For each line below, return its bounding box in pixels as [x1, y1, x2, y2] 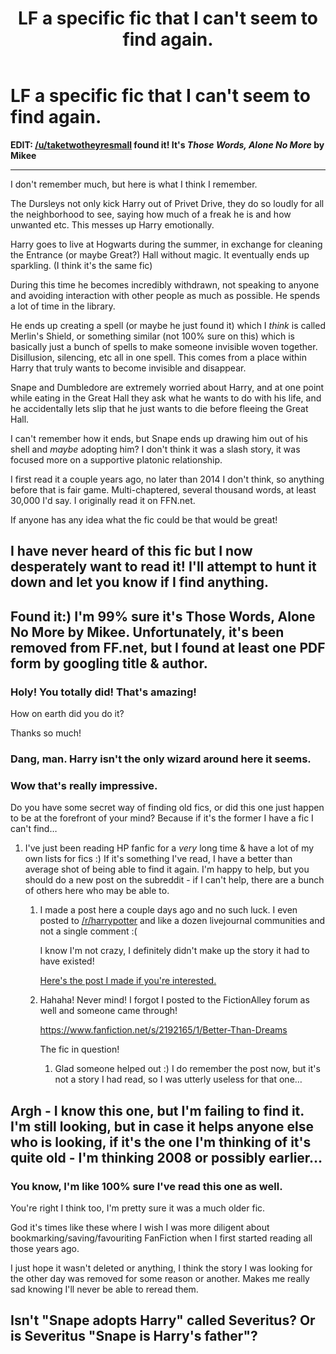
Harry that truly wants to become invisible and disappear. [10, 362, 247, 374]
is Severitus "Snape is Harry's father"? [10, 1328, 258, 1345]
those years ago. [10, 1242, 80, 1254]
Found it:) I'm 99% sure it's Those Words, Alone [10, 608, 316, 625]
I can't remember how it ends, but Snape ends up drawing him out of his [10, 432, 308, 444]
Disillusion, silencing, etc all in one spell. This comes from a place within [10, 351, 308, 363]
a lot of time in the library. [10, 300, 116, 312]
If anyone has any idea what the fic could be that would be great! [10, 513, 278, 526]
